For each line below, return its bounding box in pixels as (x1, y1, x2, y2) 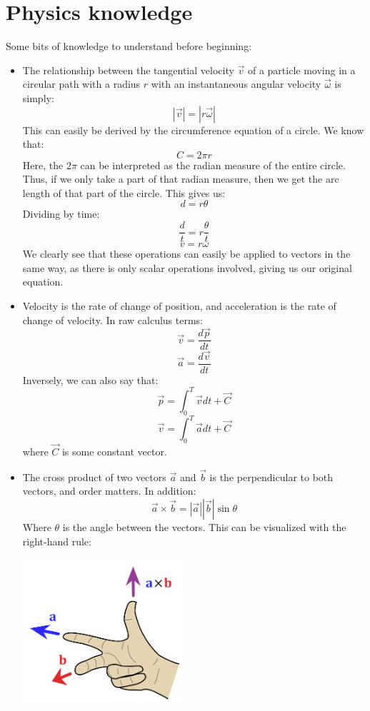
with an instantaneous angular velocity (151, 76, 321, 91)
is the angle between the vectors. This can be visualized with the (62, 520, 346, 535)
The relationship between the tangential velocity (22, 62, 234, 77)
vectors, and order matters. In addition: (22, 483, 196, 498)
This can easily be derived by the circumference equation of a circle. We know (22, 122, 364, 137)
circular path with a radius (22, 76, 141, 91)
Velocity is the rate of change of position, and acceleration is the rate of (22, 298, 336, 313)
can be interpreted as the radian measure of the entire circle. (80, 157, 346, 172)
